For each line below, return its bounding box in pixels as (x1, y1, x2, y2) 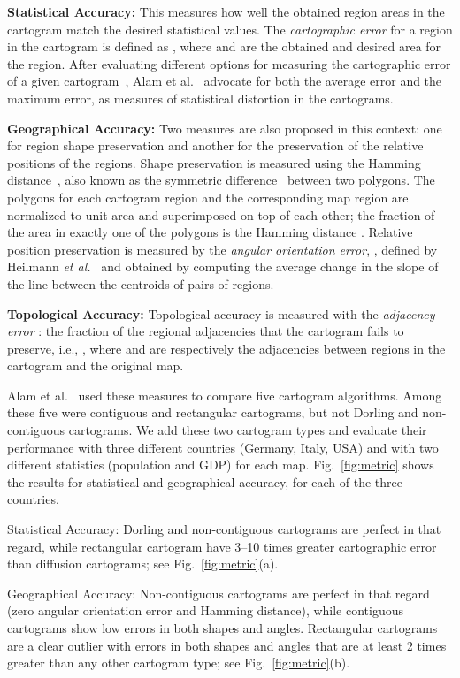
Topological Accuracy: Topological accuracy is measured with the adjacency (7, 304, 435, 323)
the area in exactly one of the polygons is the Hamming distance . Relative (7, 223, 413, 241)
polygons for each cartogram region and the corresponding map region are (7, 187, 409, 206)
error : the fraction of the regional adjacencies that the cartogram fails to (7, 322, 404, 340)
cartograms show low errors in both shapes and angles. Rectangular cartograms (7, 619, 438, 636)
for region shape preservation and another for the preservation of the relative (7, 136, 424, 155)
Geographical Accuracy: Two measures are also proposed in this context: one (7, 118, 442, 137)
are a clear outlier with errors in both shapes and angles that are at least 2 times (7, 636, 447, 654)
